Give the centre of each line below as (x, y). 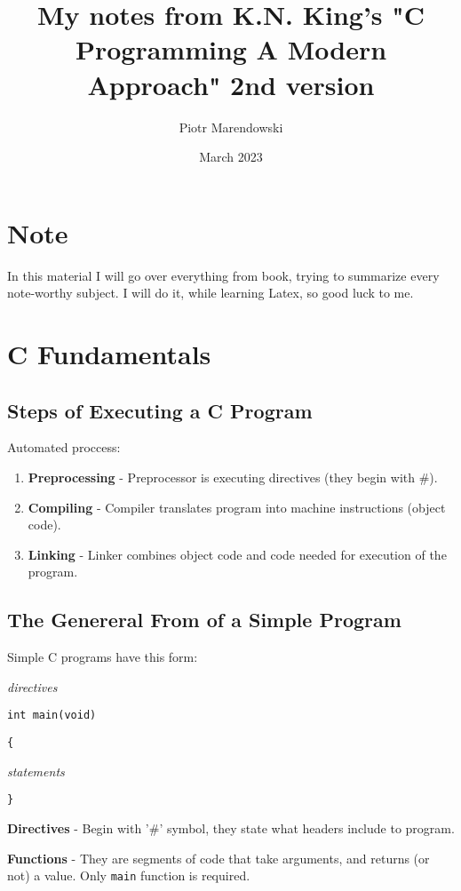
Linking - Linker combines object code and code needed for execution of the (237, 554)
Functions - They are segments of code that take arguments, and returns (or (219, 858)
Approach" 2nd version (231, 84)
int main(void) (52, 716)
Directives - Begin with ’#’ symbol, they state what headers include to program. (231, 827)
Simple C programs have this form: (103, 657)
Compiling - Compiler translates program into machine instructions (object (237, 507)
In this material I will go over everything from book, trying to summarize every (223, 275)
